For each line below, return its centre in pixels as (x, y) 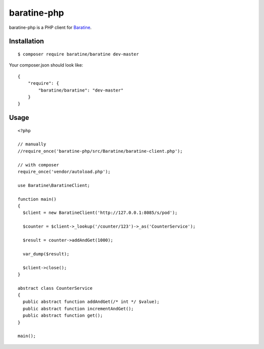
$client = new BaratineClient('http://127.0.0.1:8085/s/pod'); (100, 213)
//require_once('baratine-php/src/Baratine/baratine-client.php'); (100, 151)
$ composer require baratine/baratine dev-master (78, 54)
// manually (32, 144)
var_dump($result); (46, 254)
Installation (26, 41)
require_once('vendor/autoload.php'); (64, 172)
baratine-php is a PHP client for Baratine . (50, 27)
